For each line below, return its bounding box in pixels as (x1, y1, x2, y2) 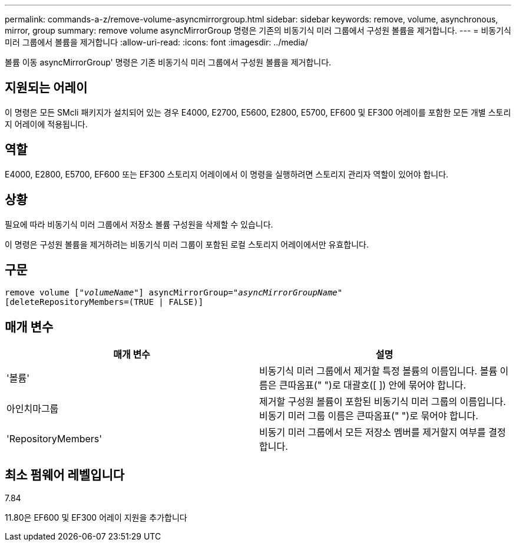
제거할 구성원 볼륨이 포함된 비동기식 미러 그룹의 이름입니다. (259, 396, 506, 408)
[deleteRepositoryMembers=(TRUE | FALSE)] (5, 297, 204, 307)
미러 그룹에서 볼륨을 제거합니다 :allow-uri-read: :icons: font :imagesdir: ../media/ (5, 37, 308, 47)
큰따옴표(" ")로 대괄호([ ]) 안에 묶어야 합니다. (279, 379, 466, 392)
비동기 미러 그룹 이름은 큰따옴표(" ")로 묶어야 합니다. (259, 410, 478, 422)
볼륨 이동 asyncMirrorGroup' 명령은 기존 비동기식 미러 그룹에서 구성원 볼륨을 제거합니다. (5, 57, 332, 67)
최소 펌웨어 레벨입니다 (5, 467, 125, 482)
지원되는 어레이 (5, 80, 88, 96)
